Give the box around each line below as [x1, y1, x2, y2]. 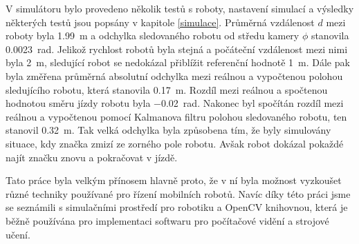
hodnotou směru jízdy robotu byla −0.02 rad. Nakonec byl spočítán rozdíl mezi [6, 96, 344, 110]
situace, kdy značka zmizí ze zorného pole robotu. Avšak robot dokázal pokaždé [6, 136, 344, 150]
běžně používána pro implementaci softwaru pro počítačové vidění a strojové [6, 213, 329, 227]
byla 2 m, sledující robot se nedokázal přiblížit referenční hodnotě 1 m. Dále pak [6, 55, 350, 70]
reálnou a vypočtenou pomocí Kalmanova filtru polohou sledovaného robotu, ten [6, 109, 347, 123]
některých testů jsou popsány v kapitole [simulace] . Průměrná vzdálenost [6, 14, 315, 29]
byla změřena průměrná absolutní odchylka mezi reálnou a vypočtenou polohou [6, 68, 343, 83]
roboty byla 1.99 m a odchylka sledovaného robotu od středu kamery [6, 28, 300, 43]
